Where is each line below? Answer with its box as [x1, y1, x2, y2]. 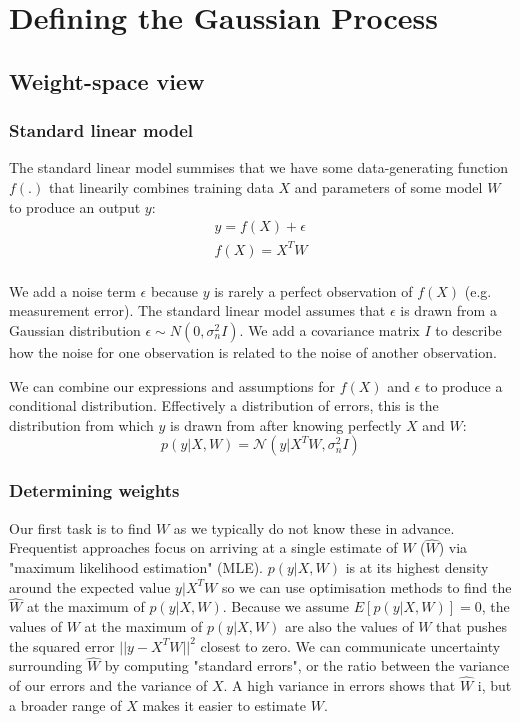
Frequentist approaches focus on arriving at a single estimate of [9, 537, 398, 558]
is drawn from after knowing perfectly [170, 414, 402, 435]
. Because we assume [222, 596, 350, 617]
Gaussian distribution [9, 319, 141, 340]
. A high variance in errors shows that [223, 675, 456, 696]
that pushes [436, 615, 508, 636]
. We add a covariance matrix [239, 319, 420, 340]
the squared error [9, 635, 115, 656]
